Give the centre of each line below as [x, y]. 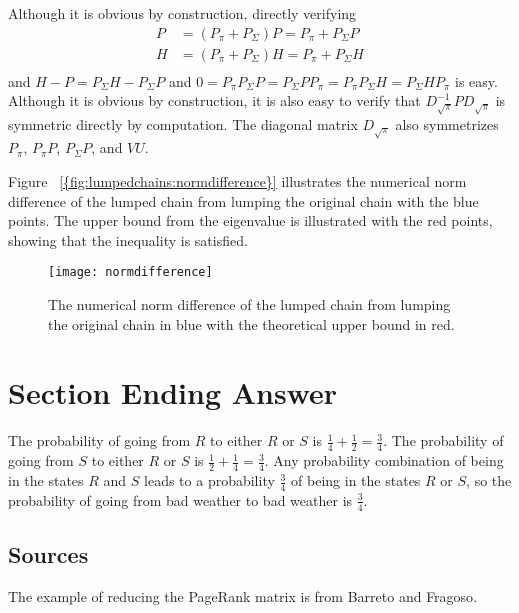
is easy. [476, 80]
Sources [48, 554]
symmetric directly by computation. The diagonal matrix [183, 123]
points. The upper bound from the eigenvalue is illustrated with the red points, [250, 220]
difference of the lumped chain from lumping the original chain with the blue [243, 200]
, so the [489, 480]
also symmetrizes [447, 123]
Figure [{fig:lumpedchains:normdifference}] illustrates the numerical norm [237, 181]
